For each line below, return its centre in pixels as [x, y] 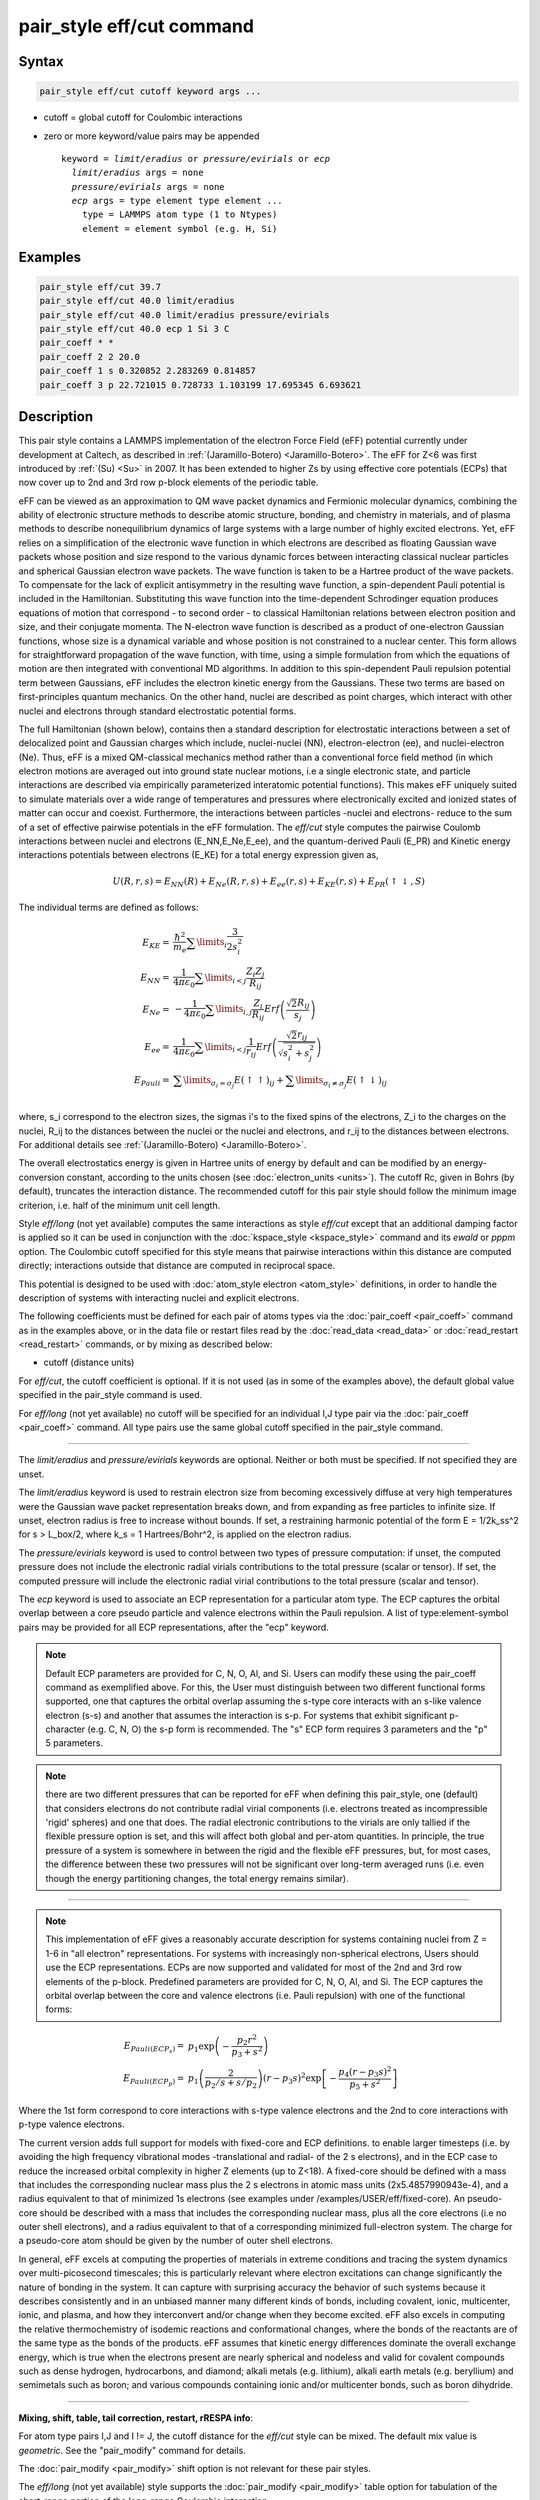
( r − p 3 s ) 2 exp [292, 2079]
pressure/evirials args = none [148, 186]
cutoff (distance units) [89, 1362]
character [65, 1729]
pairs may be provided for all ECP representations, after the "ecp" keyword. [173, 1627]
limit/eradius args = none [137, 173]
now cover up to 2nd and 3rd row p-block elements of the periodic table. [168, 482]
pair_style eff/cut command [136, 26]
